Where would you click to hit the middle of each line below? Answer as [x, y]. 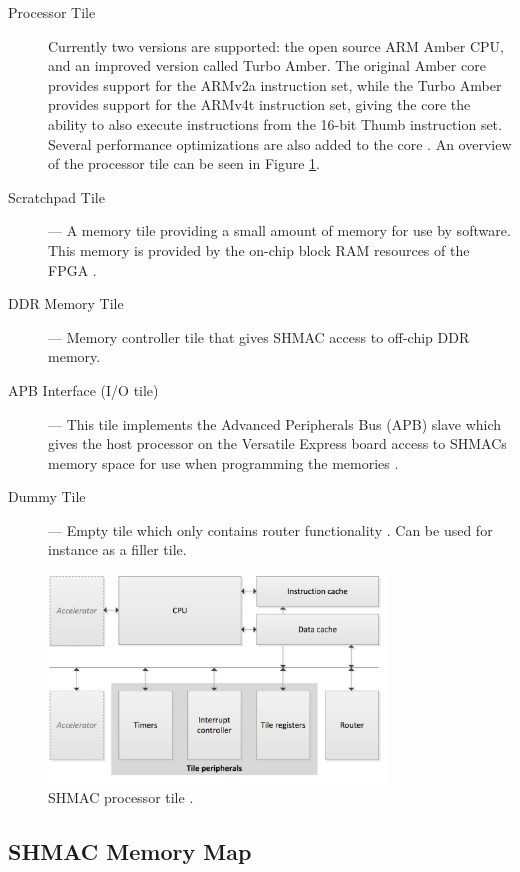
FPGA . [72, 269]
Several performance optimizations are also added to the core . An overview [280, 143]
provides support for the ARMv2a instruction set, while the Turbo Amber [275, 84]
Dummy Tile [47, 496]
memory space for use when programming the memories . [223, 462]
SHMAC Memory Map [130, 851]
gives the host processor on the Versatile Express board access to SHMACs [277, 443]
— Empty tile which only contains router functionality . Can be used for [270, 529]
